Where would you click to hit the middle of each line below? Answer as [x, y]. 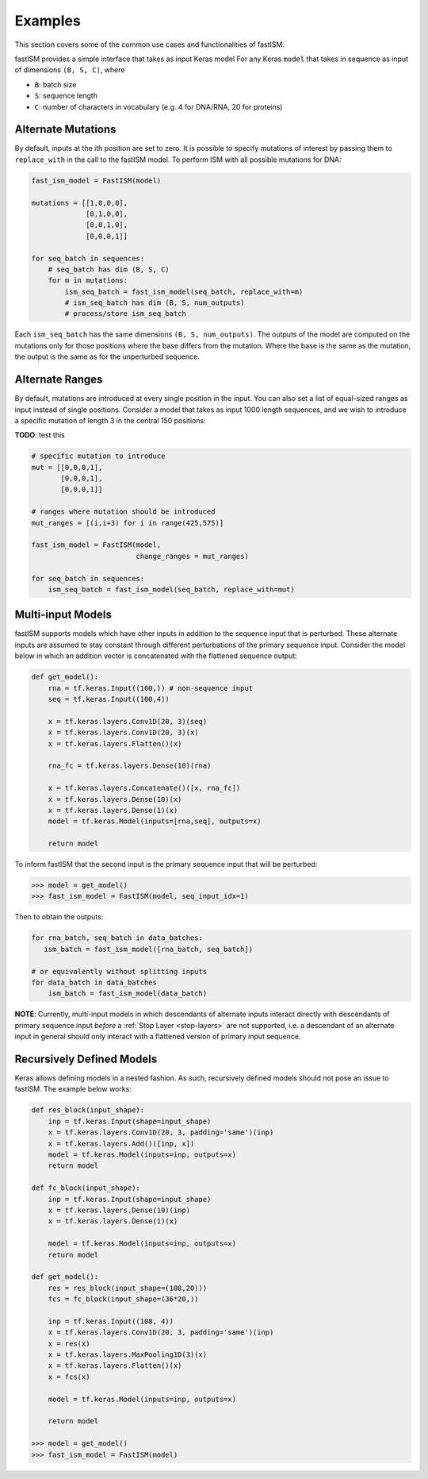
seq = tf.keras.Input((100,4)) [109, 699]
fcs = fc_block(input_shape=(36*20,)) [123, 1299]
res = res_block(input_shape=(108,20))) [128, 1288]
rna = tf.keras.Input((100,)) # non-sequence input [151, 688]
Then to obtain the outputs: [59, 917]
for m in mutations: [88, 281]
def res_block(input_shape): [88, 1110]
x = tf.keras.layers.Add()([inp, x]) [121, 1144]
